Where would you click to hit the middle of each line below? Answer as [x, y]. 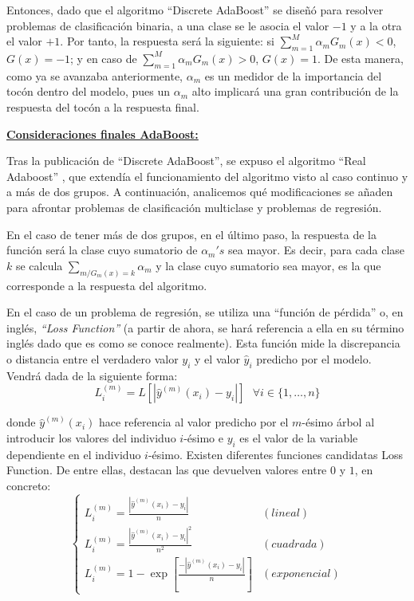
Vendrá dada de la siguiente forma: [92, 375]
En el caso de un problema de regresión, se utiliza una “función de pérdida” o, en [205, 312]
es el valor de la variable [299, 437]
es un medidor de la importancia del [293, 75]
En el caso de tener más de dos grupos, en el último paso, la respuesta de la [191, 234]
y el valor [217, 358]
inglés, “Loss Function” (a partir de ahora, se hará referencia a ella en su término [205, 327]
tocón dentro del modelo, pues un [89, 91]
